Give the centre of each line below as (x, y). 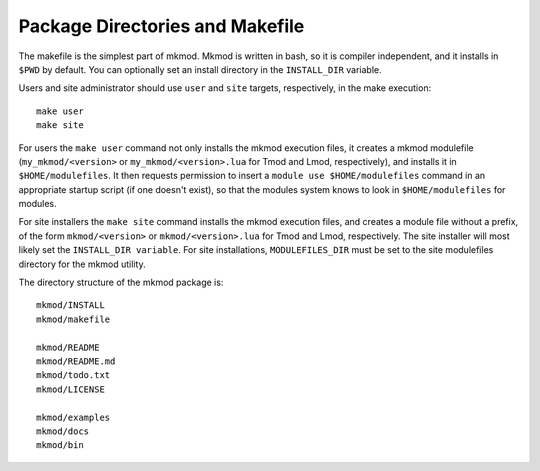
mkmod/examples (73, 417)
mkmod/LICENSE (70, 389)
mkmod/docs (63, 431)
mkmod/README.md (76, 361)
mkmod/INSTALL (70, 305)
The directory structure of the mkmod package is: (121, 282)
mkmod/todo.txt (73, 375)
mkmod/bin (60, 445)
